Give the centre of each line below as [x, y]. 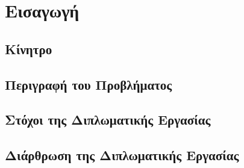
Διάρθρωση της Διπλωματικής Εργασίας [122, 155]
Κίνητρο [29, 48]
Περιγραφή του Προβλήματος [89, 84]
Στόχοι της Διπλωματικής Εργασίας [108, 120]
